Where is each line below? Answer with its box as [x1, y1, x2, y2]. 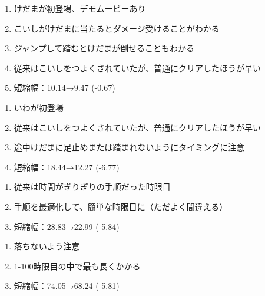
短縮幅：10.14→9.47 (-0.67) [14, 81, 115, 94]
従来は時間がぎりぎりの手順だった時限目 [14, 180, 171, 193]
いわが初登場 [14, 101, 64, 113]
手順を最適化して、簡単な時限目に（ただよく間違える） [14, 200, 228, 212]
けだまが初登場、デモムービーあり [14, 2, 146, 14]
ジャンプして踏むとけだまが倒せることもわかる [14, 42, 194, 54]
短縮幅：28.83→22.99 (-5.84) [14, 220, 120, 232]
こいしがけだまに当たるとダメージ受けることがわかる [14, 22, 220, 34]
